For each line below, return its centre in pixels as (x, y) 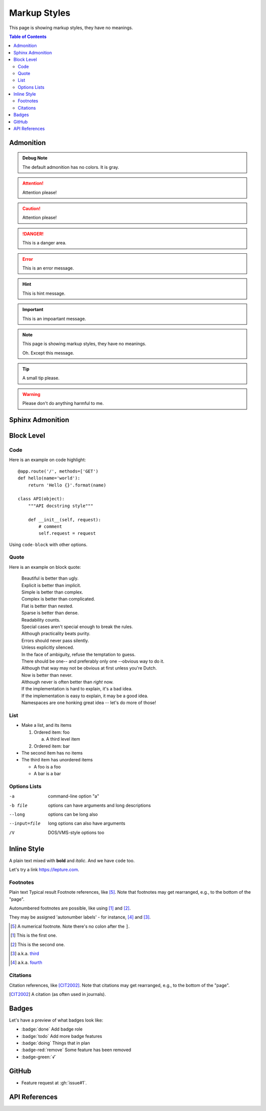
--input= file (25, 824)
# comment (50, 526)
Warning (31, 394)
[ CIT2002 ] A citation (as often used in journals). (57, 994)
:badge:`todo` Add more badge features (62, 1036)
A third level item (63, 739)
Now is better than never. (47, 675)
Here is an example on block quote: (45, 567)
